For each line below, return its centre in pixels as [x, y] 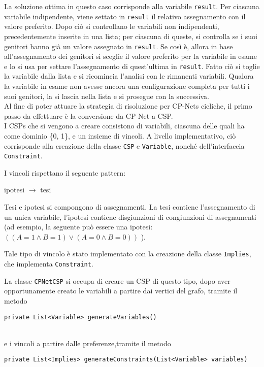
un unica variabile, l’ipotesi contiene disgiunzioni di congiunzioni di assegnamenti [130, 216]
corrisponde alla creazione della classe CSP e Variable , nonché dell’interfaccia [124, 145]
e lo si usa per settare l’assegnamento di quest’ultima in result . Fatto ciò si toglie [132, 66]
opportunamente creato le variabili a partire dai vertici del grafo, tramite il [121, 291]
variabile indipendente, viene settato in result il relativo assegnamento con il [125, 16]
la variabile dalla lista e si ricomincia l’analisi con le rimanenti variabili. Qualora [129, 76]
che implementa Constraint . [49, 264]
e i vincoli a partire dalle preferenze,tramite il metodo [88, 343]
